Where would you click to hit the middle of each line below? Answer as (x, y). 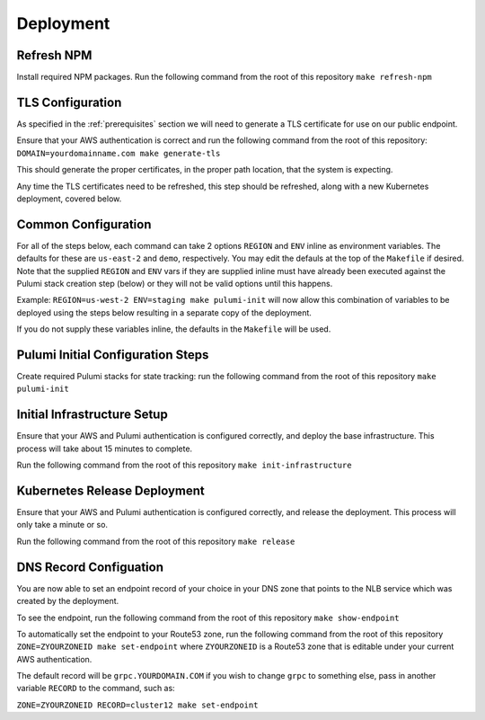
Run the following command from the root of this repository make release (156, 541)
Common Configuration (84, 224)
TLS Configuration (69, 102)
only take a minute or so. (62, 525)
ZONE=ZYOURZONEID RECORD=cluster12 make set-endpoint (137, 705)
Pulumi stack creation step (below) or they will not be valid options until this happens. (175, 284)
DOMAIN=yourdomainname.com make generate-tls (119, 153)
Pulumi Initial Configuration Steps (113, 355)
